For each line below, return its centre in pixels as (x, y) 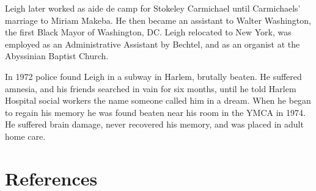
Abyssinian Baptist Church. (57, 56)
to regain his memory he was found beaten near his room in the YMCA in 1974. (155, 112)
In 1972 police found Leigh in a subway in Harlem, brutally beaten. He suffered (153, 76)
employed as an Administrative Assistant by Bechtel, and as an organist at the (152, 44)
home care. (25, 136)
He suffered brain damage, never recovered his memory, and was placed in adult (154, 124)
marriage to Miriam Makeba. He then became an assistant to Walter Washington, (158, 20)
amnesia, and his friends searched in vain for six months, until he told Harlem (151, 88)
